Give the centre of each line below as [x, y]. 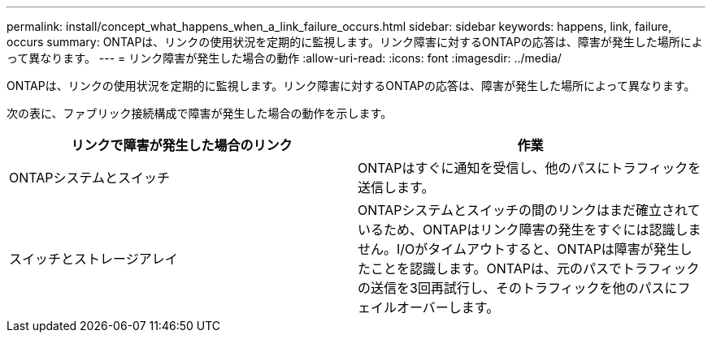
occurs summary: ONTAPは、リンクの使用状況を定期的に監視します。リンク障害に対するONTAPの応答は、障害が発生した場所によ [355, 42]
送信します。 [396, 187]
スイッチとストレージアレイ [93, 259]
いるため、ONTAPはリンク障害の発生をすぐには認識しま [530, 230]
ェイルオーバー [403, 307]
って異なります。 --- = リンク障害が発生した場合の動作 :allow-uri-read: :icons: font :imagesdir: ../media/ [284, 58]
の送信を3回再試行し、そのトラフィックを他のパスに [518, 288]
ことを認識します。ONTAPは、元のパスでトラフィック [535, 268]
